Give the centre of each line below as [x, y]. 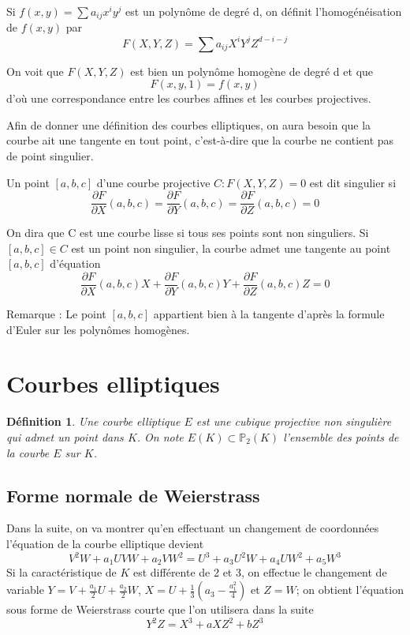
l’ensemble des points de [341, 436]
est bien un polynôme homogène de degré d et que [252, 71]
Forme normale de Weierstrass [133, 495]
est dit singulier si [353, 182]
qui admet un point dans [65, 436]
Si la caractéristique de [61, 572]
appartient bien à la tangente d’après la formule [269, 314]
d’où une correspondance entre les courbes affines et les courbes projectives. [189, 98]
